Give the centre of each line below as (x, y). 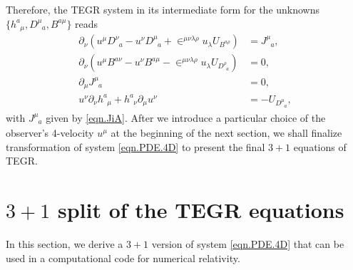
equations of (320, 146)
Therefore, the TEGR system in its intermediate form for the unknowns (163, 9)
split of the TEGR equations (201, 210)
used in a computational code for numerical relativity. (123, 258)
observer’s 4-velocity (50, 133)
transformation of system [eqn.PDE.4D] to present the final (135, 146)
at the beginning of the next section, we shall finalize (226, 133)
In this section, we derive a (65, 244)
